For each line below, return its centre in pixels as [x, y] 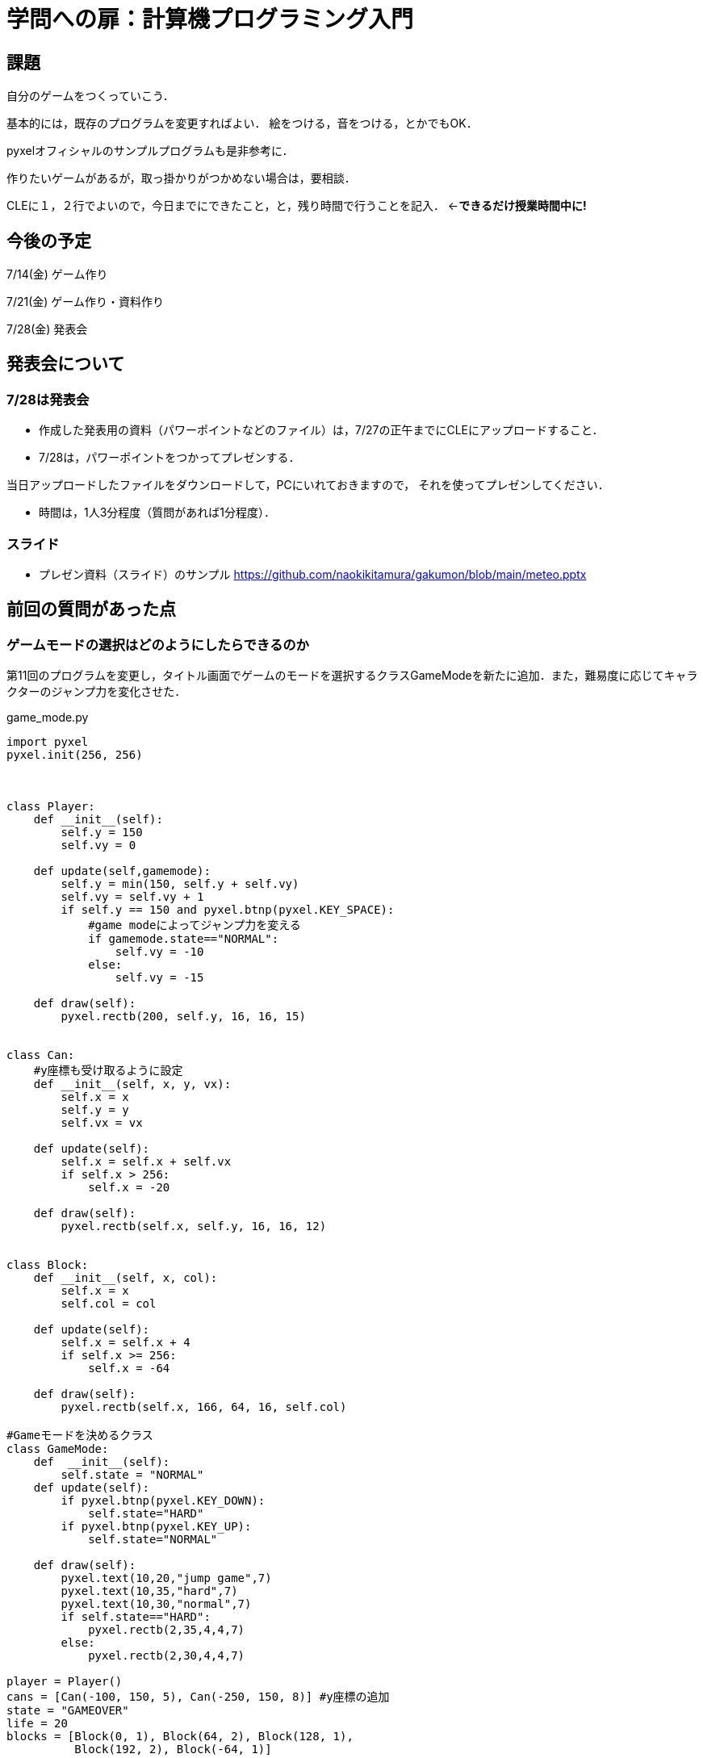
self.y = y [95, 1110]
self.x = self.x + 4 [126, 1343]
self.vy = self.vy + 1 [132, 897]
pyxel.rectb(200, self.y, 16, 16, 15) [183, 1017]
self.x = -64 [129, 1369]
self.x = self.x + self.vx [146, 1162]
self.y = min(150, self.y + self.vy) [180, 884]
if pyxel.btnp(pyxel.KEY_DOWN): [163, 1501]
